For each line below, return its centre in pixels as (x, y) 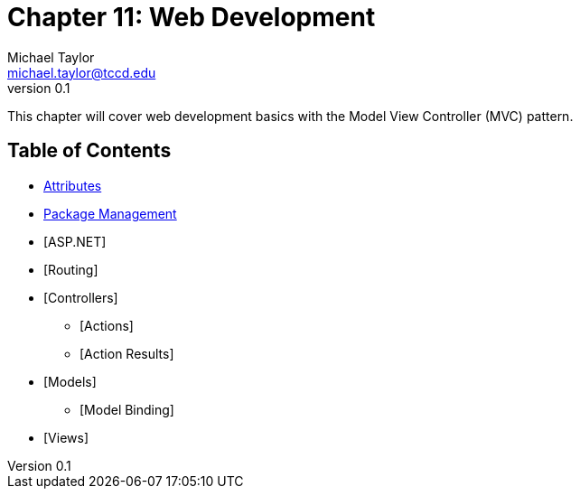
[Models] (70, 381)
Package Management (110, 213)
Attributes (73, 185)
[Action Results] (127, 353)
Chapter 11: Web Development (192, 17)
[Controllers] (81, 297)
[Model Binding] (127, 409)
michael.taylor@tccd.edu (82, 72)
